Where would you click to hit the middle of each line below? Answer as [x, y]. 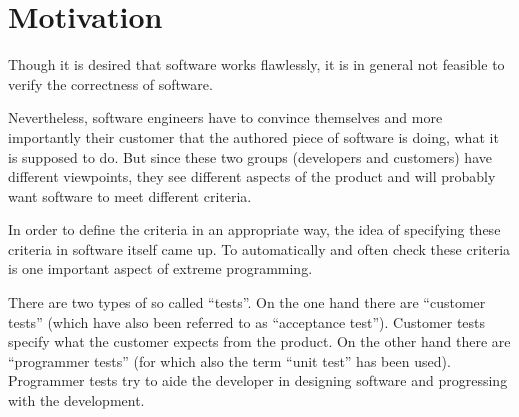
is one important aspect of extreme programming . [160, 268]
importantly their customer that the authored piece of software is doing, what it [253, 136]
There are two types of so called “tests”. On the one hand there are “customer [247, 302]
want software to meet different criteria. [130, 195]
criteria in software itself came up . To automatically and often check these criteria [259, 248]
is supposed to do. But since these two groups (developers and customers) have [250, 156]
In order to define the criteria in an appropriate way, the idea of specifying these [254, 229]
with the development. [76, 400]
